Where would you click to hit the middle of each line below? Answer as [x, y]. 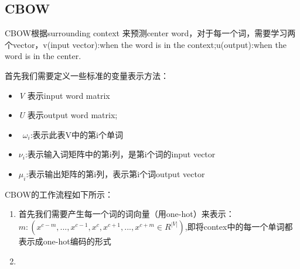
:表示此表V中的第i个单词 [76, 134]
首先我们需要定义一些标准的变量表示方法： [87, 75]
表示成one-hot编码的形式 [65, 241]
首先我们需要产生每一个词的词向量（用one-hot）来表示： [126, 214]
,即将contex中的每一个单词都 [239, 226]
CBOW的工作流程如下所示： [59, 194]
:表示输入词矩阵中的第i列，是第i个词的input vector [120, 154]
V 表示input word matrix [64, 95]
